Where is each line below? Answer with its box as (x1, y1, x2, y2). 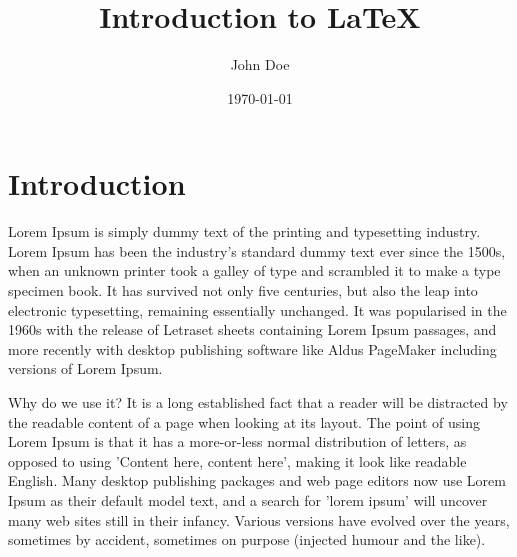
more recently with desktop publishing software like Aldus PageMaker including (8, 338, 497, 359)
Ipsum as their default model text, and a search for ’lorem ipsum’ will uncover (8, 489, 488, 510)
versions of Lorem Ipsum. (8, 358, 163, 379)
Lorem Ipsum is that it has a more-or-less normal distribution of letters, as (8, 431, 467, 452)
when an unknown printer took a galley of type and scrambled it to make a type (8, 260, 501, 281)
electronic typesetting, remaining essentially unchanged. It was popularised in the (8, 299, 507, 320)
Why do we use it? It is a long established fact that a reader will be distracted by (8, 392, 508, 412)
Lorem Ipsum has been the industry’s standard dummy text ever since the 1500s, (8, 240, 506, 261)
